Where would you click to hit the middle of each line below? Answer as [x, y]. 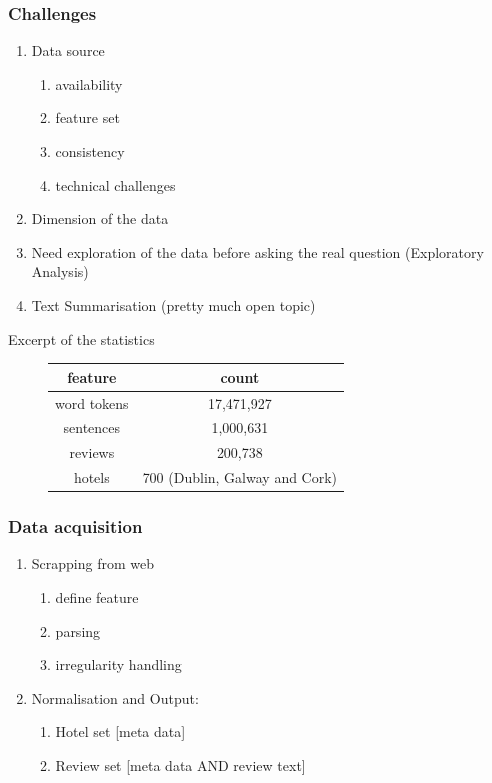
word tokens [92, 402]
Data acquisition [75, 526]
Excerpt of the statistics [81, 338]
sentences [92, 427]
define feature [97, 596]
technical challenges [115, 184]
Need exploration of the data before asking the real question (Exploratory [257, 251]
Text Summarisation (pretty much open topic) [173, 304]
